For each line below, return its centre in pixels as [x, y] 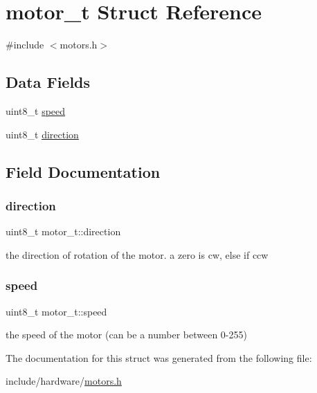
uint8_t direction [42, 134]
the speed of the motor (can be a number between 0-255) [126, 335]
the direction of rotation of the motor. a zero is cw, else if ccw [137, 254]
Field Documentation [83, 171]
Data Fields [48, 82]
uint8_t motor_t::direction [63, 231]
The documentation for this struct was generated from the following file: [159, 357]
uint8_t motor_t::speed [56, 311]
